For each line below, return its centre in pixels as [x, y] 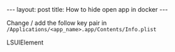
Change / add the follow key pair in [57, 23]
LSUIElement [25, 42]
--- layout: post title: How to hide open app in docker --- [87, 9]
